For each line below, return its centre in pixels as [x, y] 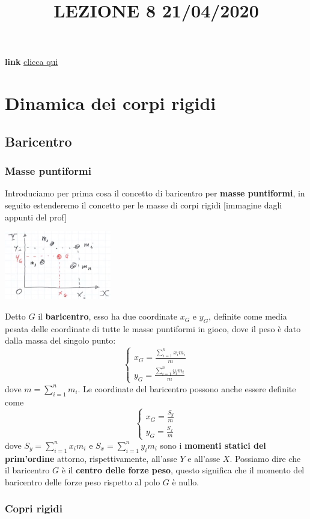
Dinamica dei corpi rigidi [111, 103]
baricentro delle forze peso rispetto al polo [83, 481]
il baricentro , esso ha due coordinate [108, 316]
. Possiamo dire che [265, 458]
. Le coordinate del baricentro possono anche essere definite [187, 388]
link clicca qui [32, 62]
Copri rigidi [34, 508]
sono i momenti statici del [213, 445]
